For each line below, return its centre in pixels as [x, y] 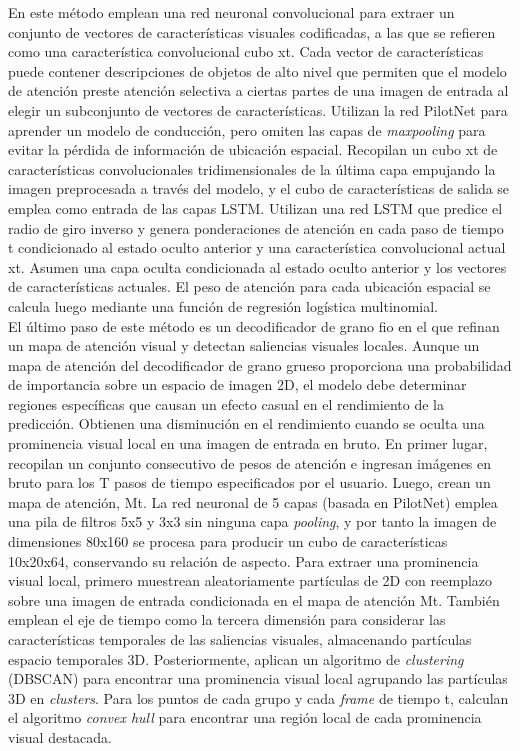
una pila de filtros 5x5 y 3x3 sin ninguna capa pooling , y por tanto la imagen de [252, 521]
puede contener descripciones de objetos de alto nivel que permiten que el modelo [257, 70]
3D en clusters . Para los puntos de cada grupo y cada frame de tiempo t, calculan [258, 697]
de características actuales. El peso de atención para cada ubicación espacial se [249, 286]
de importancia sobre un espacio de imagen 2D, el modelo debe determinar [237, 384]
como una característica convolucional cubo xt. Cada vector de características [246, 51]
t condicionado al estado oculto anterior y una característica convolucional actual [257, 247]
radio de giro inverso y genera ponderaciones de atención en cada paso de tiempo [256, 227]
